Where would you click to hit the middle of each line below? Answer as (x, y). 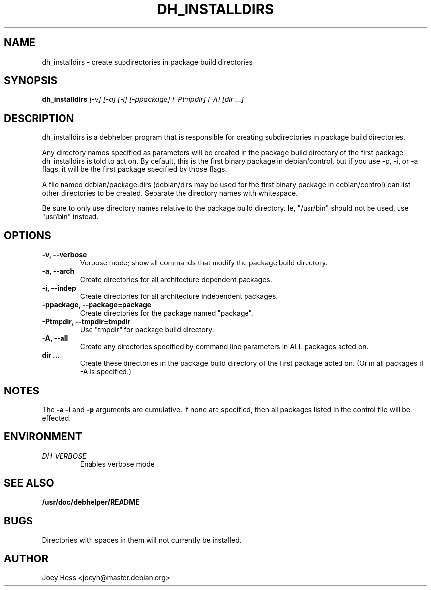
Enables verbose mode (117, 464)
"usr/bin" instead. (70, 217)
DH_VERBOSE (64, 456)
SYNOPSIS (31, 81)
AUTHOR (26, 558)
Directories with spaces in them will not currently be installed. (142, 540)
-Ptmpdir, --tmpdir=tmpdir (86, 322)
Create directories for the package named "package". (167, 313)
